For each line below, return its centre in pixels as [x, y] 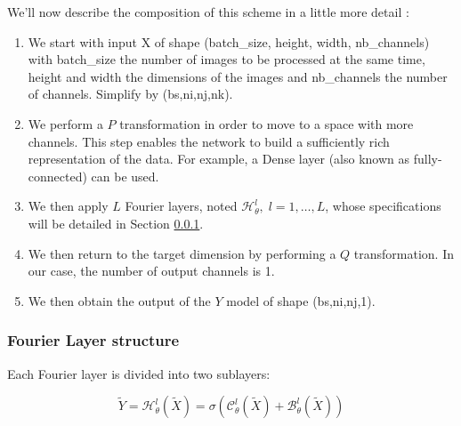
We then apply [68, 206]
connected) [57, 176]
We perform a [65, 123]
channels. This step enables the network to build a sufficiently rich [209, 141]
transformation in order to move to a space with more [267, 123]
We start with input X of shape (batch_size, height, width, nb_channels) [229, 41]
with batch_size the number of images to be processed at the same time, [226, 59]
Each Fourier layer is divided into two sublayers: [139, 373]
